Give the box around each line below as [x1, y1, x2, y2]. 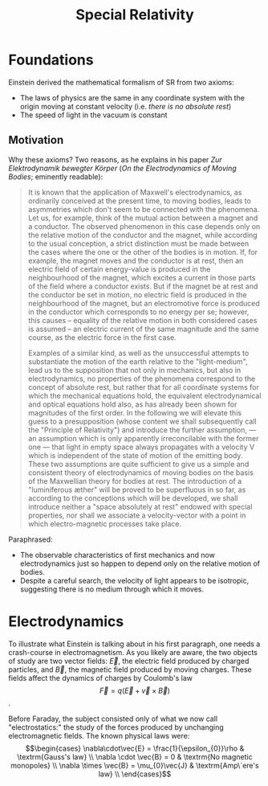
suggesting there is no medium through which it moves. [19, 584, 205, 594]
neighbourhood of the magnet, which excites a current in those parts [27, 272, 256, 282]
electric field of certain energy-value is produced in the [27, 264, 211, 274]
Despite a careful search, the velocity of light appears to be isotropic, [19, 575, 250, 585]
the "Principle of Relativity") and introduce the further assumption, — [27, 424, 257, 435]
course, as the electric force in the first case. [27, 332, 177, 342]
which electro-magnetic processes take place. [27, 518, 182, 528]
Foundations [8, 51, 94, 69]
